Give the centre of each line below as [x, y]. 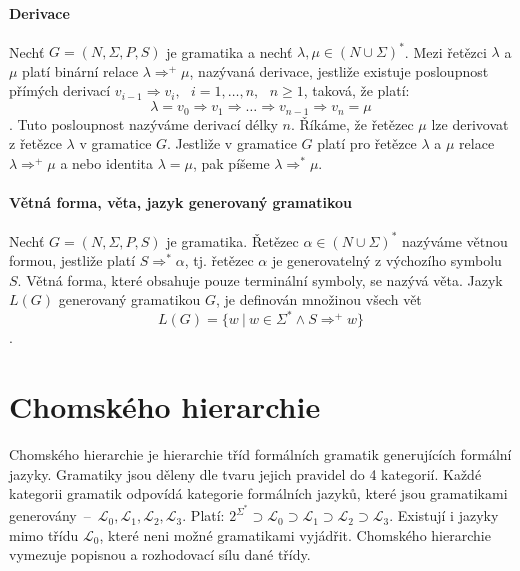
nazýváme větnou [455, 240]
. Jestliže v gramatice [232, 143]
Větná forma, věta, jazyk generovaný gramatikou [181, 201]
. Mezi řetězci [445, 51]
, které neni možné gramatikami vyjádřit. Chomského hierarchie [295, 534]
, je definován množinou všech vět [319, 299]
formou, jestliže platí [72, 260]
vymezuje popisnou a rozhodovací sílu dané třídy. [160, 554]
